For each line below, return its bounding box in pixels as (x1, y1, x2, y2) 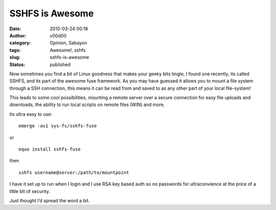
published (50, 61, 71, 68)
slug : (9, 54, 20, 60)
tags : (9, 47, 21, 53)
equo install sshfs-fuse (18, 146, 81, 152)
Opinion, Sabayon (50, 40, 87, 46)
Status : (9, 61, 26, 68)
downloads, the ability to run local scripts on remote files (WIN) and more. (9, 101, 165, 108)
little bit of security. (9, 188, 51, 194)
